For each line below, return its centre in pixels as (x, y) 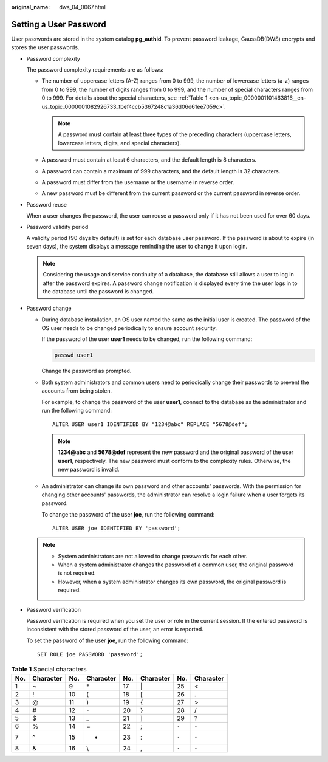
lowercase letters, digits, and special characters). (120, 143)
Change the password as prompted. (87, 371)
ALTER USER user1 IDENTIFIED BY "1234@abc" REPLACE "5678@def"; (150, 424)
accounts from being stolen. (77, 391)
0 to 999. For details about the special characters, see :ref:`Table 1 (125, 98)
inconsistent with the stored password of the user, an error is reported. (115, 630)
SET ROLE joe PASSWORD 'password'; (90, 654)
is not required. (77, 573)
